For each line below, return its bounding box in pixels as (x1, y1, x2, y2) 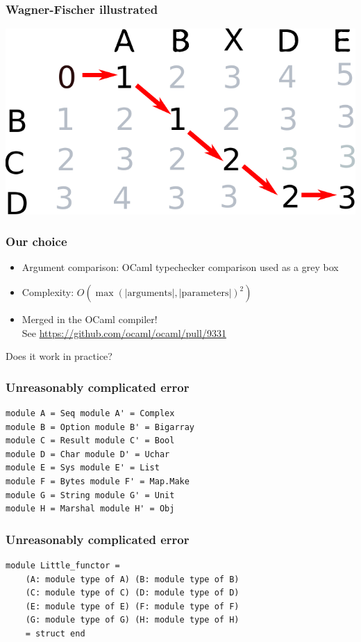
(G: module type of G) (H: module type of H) (25, 615, 240, 625)
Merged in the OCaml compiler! (22, 312, 158, 327)
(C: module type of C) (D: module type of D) (25, 588, 240, 598)
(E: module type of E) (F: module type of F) (25, 601, 240, 611)
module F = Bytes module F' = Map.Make (6, 476, 190, 486)
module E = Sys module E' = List (6, 463, 160, 473)
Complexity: (22, 285, 74, 299)
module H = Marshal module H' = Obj (6, 504, 175, 514)
